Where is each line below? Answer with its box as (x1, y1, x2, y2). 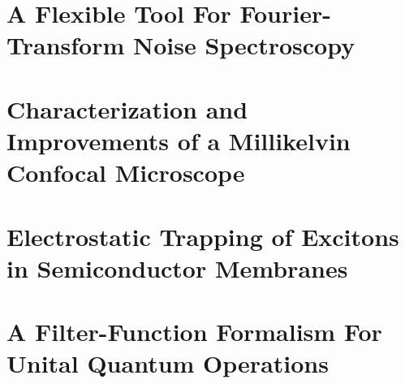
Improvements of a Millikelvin (6, 123, 351, 157)
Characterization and (6, 92, 248, 125)
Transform (6, 28, 125, 62)
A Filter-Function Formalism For (6, 315, 382, 348)
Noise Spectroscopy (132, 28, 355, 62)
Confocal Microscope (6, 156, 245, 189)
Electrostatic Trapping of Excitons (6, 219, 399, 252)
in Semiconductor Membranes (6, 251, 348, 284)
